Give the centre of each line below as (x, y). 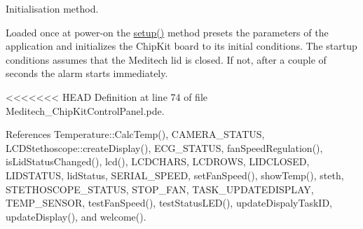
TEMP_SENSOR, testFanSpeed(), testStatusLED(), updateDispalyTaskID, (169, 203)
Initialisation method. (52, 8)
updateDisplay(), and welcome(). (76, 216)
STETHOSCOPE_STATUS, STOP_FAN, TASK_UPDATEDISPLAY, (160, 189)
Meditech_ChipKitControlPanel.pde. (85, 110)
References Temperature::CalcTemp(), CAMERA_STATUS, (135, 134)
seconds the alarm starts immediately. (87, 73)
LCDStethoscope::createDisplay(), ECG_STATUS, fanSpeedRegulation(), (164, 147)
